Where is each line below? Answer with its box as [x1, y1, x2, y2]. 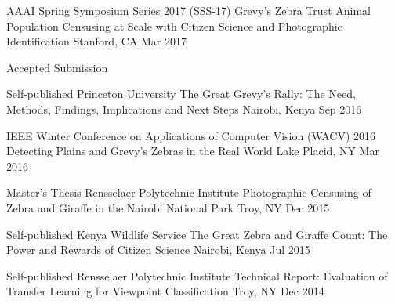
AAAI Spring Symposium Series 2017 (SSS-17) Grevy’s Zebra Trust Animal [6, 2, 371, 18]
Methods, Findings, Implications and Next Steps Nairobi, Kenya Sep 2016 [6, 100, 362, 117]
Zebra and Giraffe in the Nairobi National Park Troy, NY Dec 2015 [6, 199, 330, 215]
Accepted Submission [6, 59, 108, 75]
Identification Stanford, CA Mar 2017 [6, 33, 187, 49]
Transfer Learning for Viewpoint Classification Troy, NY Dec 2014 [6, 283, 324, 299]
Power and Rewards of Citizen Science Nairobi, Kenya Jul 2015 [6, 241, 310, 258]
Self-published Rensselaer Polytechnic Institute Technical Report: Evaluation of [6, 267, 388, 284]
